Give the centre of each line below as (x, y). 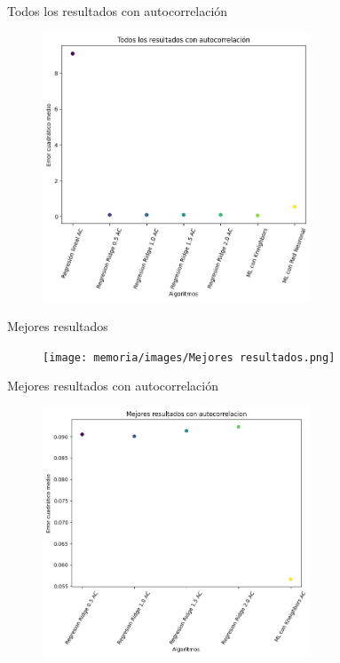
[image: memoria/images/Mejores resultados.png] (189, 357)
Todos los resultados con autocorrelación (118, 11)
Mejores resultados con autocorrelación (113, 386)
